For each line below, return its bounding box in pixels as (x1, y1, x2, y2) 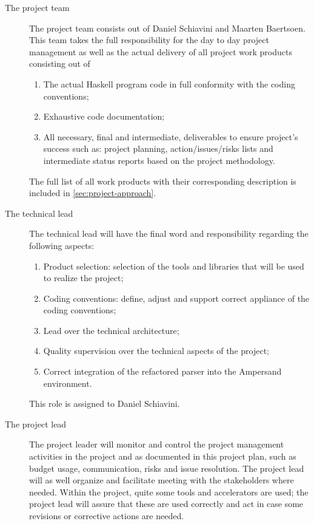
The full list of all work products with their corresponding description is (29, 174, 296, 187)
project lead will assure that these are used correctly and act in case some (29, 497, 304, 510)
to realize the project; (43, 271, 124, 284)
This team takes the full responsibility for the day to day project (29, 33, 269, 46)
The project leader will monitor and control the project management (29, 438, 284, 451)
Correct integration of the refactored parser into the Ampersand (43, 365, 282, 378)
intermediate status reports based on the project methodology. (43, 154, 275, 166)
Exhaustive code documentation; (43, 110, 165, 123)
